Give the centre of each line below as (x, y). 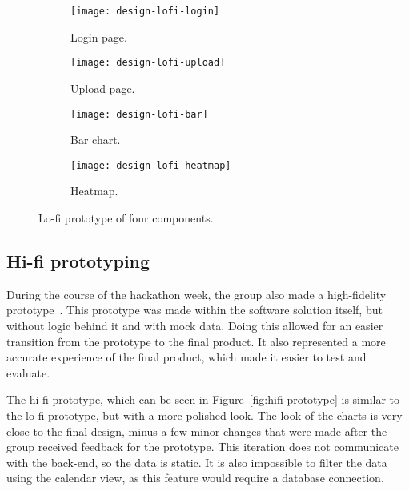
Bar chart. (96, 140)
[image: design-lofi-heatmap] (151, 165)
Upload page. (103, 88)
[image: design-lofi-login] (145, 11)
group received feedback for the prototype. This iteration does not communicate (202, 447)
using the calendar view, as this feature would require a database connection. (195, 478)
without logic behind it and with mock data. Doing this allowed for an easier (195, 325)
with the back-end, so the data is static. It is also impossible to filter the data (197, 462)
